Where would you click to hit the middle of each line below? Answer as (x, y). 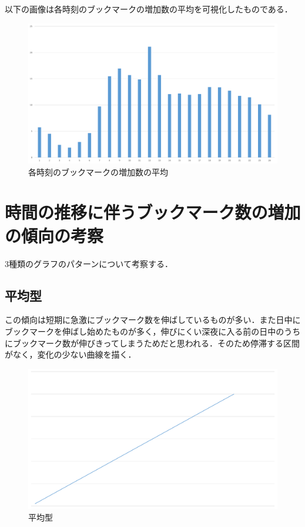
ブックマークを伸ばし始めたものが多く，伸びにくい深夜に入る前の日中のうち (153, 331)
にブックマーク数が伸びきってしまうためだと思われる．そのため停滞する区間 (152, 343)
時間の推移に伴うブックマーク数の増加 (153, 212)
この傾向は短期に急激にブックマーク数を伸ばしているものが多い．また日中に (153, 320)
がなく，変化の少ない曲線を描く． (71, 354)
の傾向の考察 (54, 235)
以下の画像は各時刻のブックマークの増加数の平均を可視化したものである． (149, 9)
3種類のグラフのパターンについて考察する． (89, 263)
